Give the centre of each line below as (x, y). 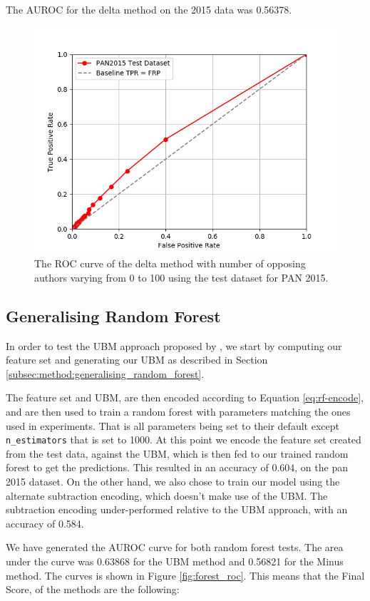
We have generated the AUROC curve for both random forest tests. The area (175, 547)
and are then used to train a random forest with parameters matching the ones (178, 411)
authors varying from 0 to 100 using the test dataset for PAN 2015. (181, 277)
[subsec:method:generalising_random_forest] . (105, 373)
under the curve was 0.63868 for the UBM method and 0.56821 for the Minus (175, 561)
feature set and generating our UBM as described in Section (137, 360)
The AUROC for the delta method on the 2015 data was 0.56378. (149, 9)
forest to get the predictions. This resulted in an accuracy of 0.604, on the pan (177, 467)
